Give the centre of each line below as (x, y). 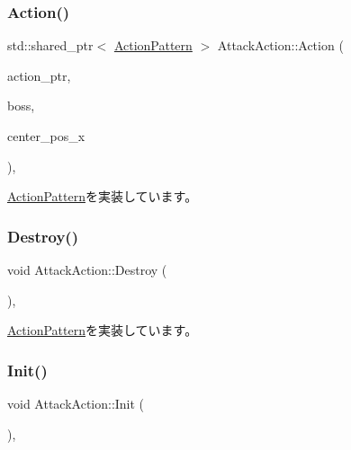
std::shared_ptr (50, 45)
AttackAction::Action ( (280, 45)
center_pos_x (46, 136)
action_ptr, (39, 75)
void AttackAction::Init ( (76, 403)
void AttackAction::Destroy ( (87, 269)
